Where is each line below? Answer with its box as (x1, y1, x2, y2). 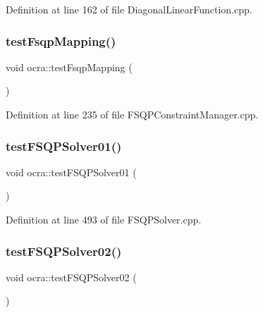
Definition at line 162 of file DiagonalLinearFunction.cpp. (6, 2, 252, 16)
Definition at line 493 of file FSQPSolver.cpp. (6, 212, 202, 226)
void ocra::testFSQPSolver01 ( (6, 164, 137, 179)
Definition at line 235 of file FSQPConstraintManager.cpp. (6, 107, 259, 121)
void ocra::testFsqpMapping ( (6, 59, 133, 74)
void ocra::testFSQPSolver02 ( (6, 269, 137, 284)
